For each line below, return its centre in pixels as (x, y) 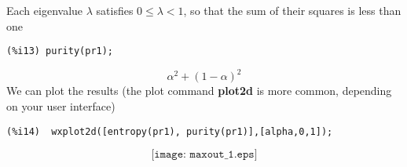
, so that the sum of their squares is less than (292, 10)
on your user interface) (61, 105)
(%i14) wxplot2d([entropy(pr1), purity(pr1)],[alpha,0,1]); (170, 131)
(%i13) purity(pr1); (60, 51)
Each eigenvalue (45, 10)
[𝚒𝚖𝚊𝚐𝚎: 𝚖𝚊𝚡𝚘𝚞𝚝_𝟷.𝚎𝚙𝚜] (204, 155)
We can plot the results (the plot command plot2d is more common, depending (199, 91)
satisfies (115, 10)
